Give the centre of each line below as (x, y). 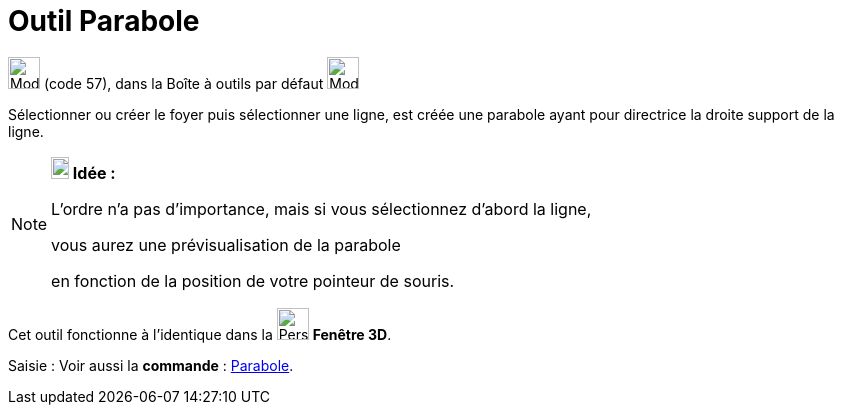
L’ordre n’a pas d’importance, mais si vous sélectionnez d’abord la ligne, (321, 208)
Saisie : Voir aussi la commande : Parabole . (151, 365)
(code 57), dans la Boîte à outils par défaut (183, 83)
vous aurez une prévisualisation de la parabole (226, 244)
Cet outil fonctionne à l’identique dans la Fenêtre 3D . (200, 334)
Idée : (94, 172)
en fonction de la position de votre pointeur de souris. (253, 280)
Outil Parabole (104, 21)
